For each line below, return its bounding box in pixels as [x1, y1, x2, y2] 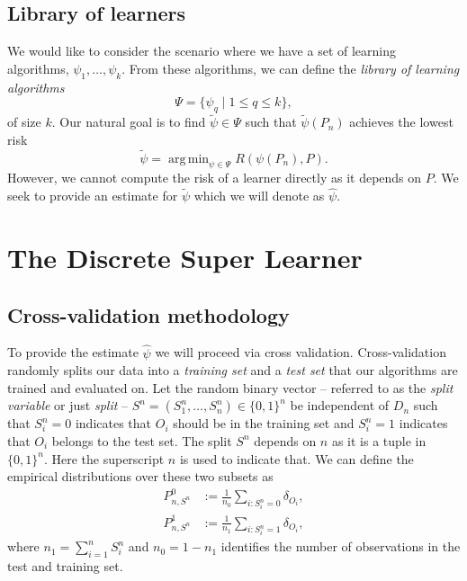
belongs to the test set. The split [51, 431, 232, 450]
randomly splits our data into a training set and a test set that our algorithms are [7, 361, 458, 380]
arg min [167, 152, 210, 165]
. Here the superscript [43, 449, 165, 468]
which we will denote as [193, 186, 325, 205]
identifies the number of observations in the [220, 537, 461, 556]
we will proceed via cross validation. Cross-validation [155, 343, 446, 362]
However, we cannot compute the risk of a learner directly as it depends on [7, 168, 422, 187]
